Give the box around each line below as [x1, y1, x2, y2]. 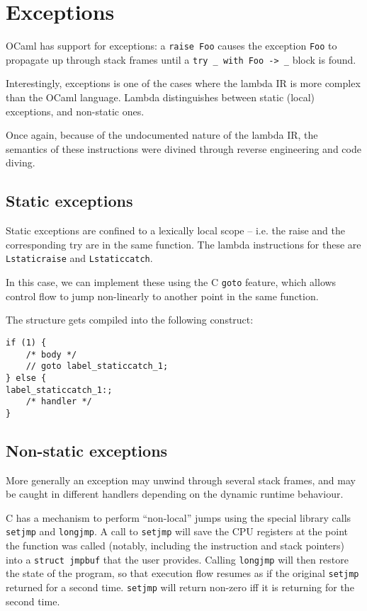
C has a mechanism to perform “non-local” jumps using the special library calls [6, 510, 351, 525]
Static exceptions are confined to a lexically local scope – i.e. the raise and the [6, 223, 345, 238]
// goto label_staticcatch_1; [26, 361, 169, 372]
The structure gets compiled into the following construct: [6, 312, 254, 327]
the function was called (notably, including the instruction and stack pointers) [6, 538, 345, 553]
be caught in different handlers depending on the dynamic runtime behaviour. [6, 486, 344, 501]
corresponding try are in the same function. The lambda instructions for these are [6, 236, 361, 251]
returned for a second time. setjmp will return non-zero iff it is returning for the [6, 580, 354, 595]
